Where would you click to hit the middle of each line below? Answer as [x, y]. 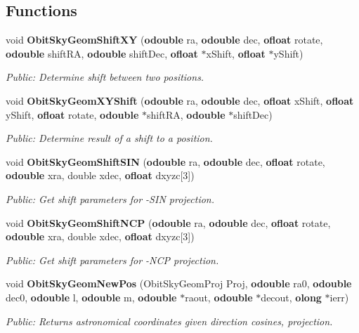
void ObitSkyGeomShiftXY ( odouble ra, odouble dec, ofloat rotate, [164, 40]
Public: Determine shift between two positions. [105, 77]
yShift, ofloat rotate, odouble [72, 114]
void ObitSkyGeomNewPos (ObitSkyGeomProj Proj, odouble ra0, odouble [179, 283]
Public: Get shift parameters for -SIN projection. [110, 198]
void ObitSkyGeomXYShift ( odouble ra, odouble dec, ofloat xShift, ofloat [180, 100]
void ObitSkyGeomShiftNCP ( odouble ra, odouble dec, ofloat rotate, [168, 222]
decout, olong [291, 297]
